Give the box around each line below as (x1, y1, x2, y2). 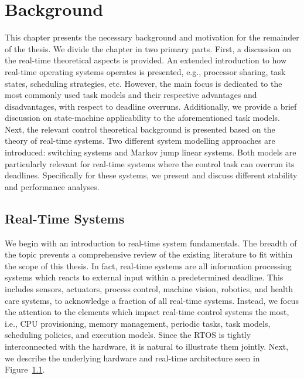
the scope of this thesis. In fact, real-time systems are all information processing (5, 259, 292, 272)
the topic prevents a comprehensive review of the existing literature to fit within (5, 248, 293, 260)
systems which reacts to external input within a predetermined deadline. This (5, 271, 283, 283)
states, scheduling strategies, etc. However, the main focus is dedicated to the (5, 77, 282, 89)
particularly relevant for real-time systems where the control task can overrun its (5, 157, 295, 170)
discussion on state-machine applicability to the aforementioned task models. (5, 111, 280, 124)
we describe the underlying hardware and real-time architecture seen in (5, 351, 260, 364)
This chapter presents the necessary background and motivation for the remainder (5, 31, 299, 43)
